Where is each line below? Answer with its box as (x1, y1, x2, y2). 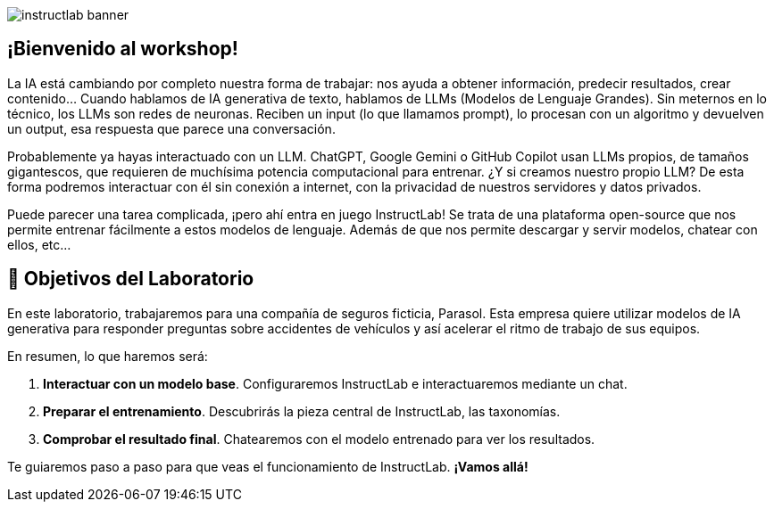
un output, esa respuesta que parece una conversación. (7, 120, 336, 136)
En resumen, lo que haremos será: (7, 348, 208, 364)
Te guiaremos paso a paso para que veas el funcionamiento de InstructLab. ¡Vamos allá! (7, 458, 528, 474)
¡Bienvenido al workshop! (7, 37, 238, 61)
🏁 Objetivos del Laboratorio (7, 267, 254, 291)
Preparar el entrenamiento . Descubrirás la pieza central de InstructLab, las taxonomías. (43, 403, 561, 419)
